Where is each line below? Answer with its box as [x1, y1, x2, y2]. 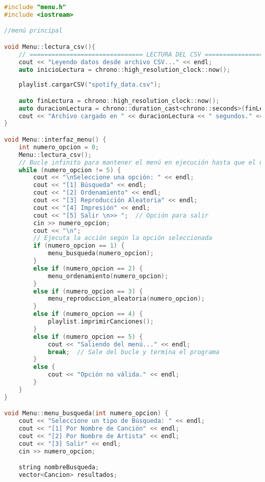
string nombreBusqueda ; [18, 464, 99, 471]
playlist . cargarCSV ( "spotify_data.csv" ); [18, 81, 161, 89]
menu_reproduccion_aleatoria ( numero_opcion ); [47, 295, 205, 303]
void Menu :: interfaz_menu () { [4, 136, 107, 143]
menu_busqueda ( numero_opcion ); [47, 250, 154, 257]
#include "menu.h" [4, 4, 66, 11]
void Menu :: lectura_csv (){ [4, 43, 95, 50]
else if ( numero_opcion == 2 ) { [33, 264, 143, 272]
